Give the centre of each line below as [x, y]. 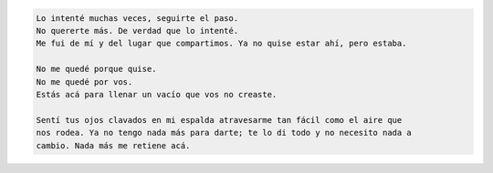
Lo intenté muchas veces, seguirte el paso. [137, 18]
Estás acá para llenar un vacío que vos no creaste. [157, 94]
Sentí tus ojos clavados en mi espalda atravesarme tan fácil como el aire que [219, 120]
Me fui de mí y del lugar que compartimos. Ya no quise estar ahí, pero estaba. [221, 44]
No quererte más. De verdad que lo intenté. [137, 31]
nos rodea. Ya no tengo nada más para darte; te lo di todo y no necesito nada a [224, 133]
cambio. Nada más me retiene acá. [113, 145]
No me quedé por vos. [84, 81]
